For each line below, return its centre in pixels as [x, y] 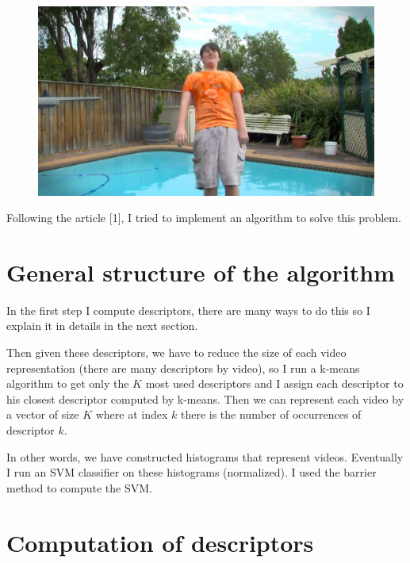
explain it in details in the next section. [102, 326]
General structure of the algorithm [201, 272]
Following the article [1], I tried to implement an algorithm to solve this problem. [204, 218]
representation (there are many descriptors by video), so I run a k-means [183, 368]
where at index [132, 414]
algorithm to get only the [68, 383]
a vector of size [43, 414]
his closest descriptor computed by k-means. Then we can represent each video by [205, 398]
